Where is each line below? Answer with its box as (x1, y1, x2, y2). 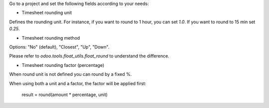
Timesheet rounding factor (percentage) (21, 62, 105, 68)
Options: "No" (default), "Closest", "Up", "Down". (9, 44, 110, 50)
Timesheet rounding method (21, 35, 80, 41)
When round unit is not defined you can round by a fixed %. (9, 71, 132, 77)
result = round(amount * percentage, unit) (21, 92, 108, 98)
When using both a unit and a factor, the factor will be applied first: (9, 80, 146, 86)
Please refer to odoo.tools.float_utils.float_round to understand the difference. (9, 53, 169, 59)
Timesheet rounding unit (21, 10, 72, 16)
